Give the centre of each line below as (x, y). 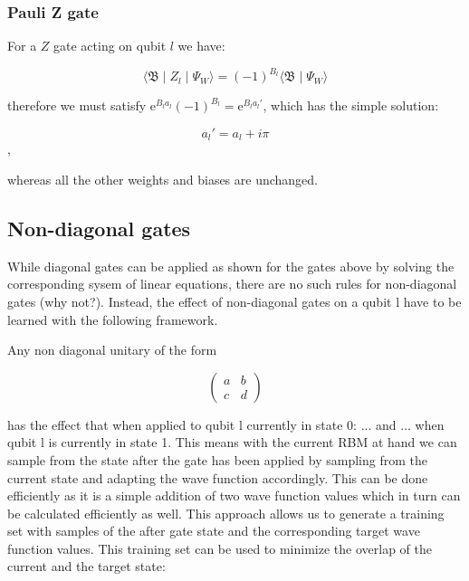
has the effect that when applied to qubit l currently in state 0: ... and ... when (226, 424)
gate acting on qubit (110, 46)
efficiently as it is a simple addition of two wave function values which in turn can (234, 495)
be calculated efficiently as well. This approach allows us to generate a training (226, 513)
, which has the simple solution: (351, 105)
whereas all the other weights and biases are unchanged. (163, 179)
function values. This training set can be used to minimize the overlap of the (220, 548)
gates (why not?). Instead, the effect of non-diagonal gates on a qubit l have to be (234, 301)
